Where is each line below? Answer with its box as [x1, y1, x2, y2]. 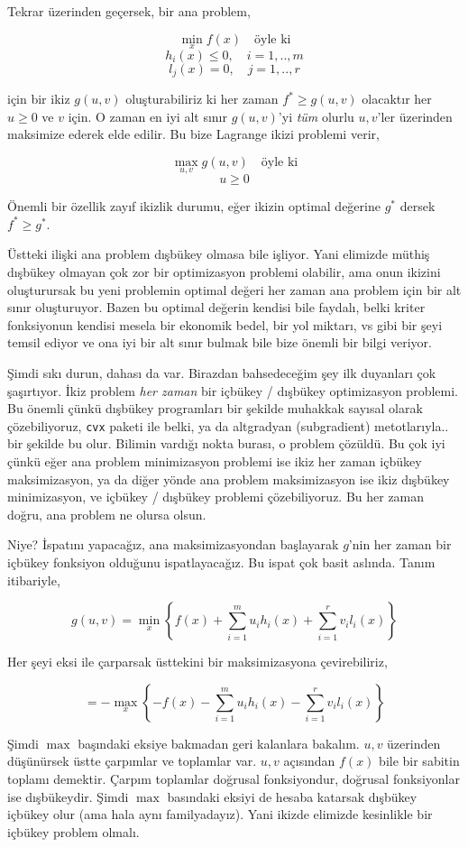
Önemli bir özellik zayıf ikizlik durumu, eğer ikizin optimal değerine [7, 197, 381, 216]
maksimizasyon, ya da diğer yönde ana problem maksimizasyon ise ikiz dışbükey [7, 469, 450, 488]
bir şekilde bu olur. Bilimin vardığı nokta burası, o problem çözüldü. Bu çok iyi [7, 434, 445, 453]
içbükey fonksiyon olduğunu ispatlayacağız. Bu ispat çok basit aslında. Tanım [7, 553, 436, 572]
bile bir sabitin [379, 751, 460, 770]
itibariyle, [7, 570, 60, 589]
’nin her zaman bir [348, 535, 452, 554]
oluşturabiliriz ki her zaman [125, 89, 279, 108]
